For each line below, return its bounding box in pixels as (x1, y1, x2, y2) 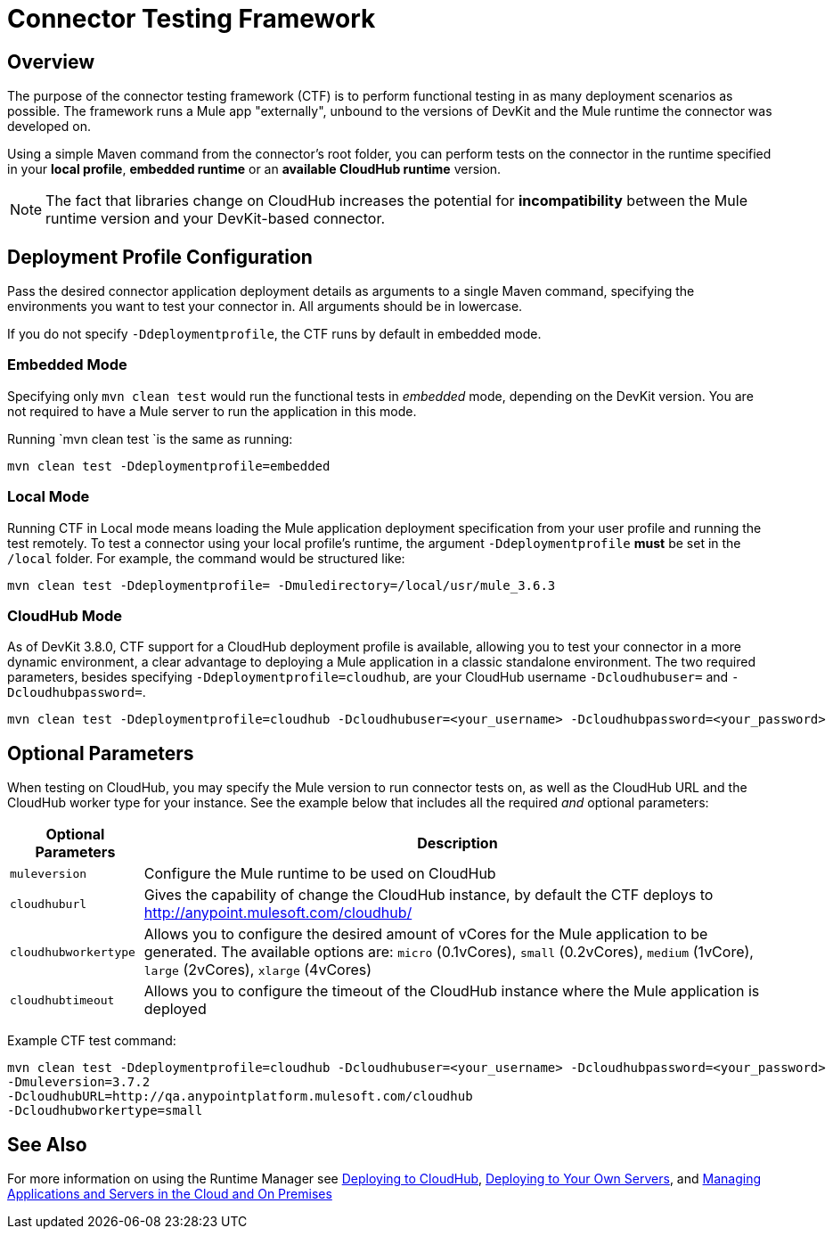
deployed (143, 1000, 207, 1019)
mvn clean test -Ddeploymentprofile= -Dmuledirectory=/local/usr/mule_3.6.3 (7, 577, 556, 593)
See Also (7, 1133, 87, 1156)
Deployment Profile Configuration (7, 245, 313, 268)
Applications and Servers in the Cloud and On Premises (7, 1185, 332, 1201)
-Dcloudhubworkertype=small (7, 1103, 203, 1118)
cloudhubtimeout (10, 993, 115, 1007)
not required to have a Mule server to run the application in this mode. (7, 403, 417, 419)
